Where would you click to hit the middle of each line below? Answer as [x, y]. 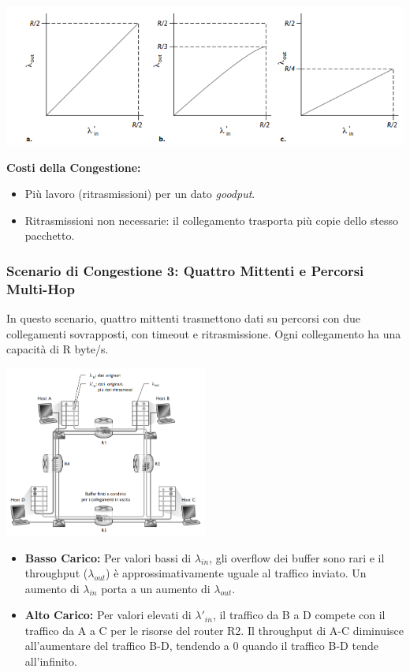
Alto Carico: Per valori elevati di [108, 615]
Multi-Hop [41, 288]
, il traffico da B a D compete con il [299, 615]
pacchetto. [50, 235]
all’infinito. [51, 661]
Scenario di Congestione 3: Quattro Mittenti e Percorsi [185, 270]
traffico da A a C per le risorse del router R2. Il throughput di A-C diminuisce [214, 630]
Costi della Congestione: [74, 167]
